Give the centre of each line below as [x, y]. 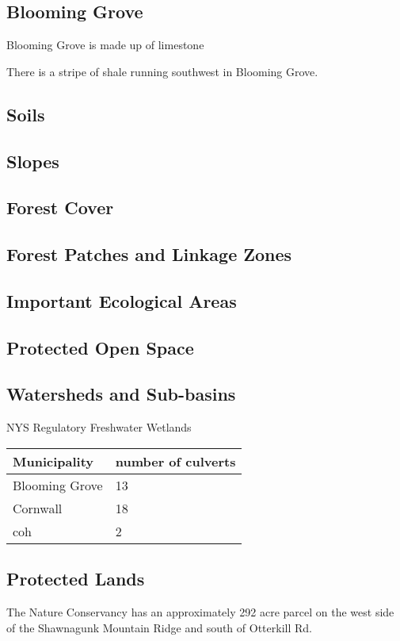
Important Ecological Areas [122, 300]
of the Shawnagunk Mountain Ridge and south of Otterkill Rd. [159, 627]
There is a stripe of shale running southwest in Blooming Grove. [162, 71]
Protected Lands [76, 579]
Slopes [33, 161]
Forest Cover [60, 207]
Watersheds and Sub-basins [121, 394]
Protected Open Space [100, 347]
